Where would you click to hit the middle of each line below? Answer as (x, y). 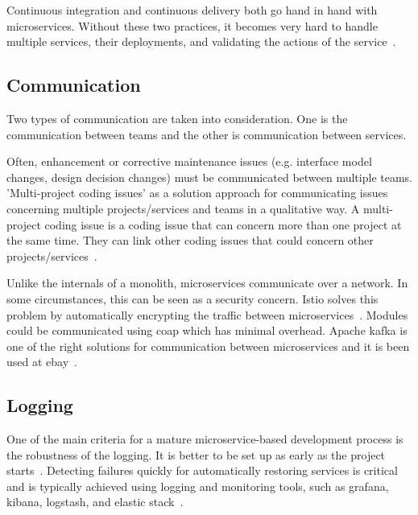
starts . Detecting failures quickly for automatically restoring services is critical (202, 470)
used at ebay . (42, 362)
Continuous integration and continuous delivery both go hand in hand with (192, 10)
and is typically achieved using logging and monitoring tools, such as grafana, (198, 486)
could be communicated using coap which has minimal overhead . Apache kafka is (207, 330)
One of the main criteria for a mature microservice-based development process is (205, 439)
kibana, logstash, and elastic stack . (95, 502)
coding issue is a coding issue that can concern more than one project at (223, 224)
